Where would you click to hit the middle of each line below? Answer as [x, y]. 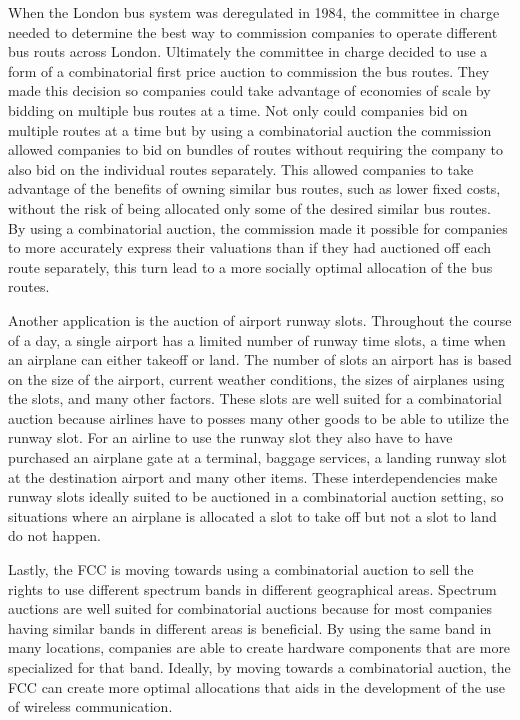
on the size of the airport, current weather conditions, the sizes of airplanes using [256, 378]
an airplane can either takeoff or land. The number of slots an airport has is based [260, 359]
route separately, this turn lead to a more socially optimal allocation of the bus [250, 266]
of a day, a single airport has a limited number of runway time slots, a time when [257, 339]
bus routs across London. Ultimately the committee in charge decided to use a [248, 51]
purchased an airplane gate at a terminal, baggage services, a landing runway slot [258, 457]
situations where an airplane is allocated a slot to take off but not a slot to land [252, 515]
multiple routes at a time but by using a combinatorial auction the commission [250, 129]
